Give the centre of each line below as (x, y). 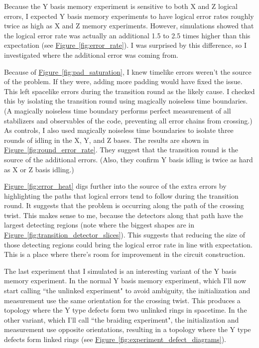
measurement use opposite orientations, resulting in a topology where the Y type (128, 329)
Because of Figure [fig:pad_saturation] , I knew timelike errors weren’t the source (128, 71)
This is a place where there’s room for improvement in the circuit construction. (125, 254)
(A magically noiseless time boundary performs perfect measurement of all (118, 110)
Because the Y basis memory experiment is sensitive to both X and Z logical (121, 6)
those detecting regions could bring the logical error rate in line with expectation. (128, 244)
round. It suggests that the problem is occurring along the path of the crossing (124, 205)
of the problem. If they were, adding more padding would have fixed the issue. (123, 81)
